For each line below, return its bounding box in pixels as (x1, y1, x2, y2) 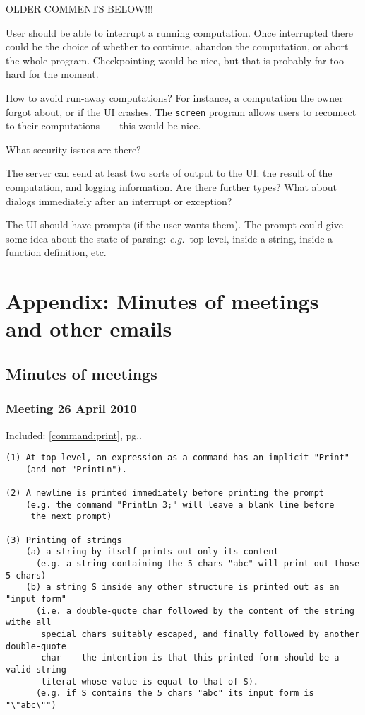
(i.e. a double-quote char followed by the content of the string (35, 605, 354, 616)
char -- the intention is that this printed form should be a (41, 653, 340, 663)
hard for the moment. (6, 66, 99, 81)
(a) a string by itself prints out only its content (25, 547, 279, 557)
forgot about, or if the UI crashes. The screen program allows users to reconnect (6, 104, 357, 119)
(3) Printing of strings (6, 535, 122, 545)
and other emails (6, 314, 172, 343)
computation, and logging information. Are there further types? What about (6, 180, 337, 194)
